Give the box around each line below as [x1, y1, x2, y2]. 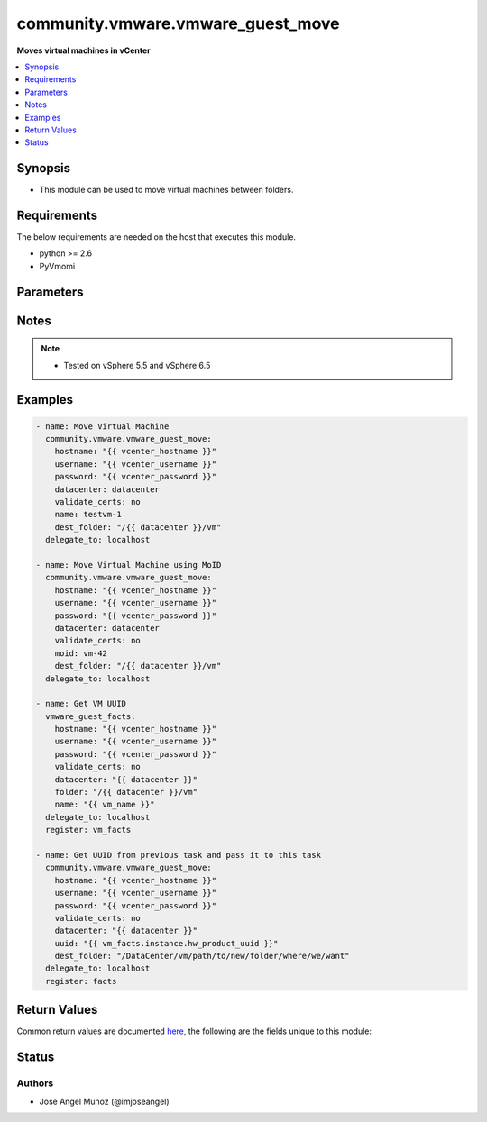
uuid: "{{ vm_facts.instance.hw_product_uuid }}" [54, 938, 279, 948]
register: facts [45, 976, 117, 986]
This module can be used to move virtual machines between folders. [39, 185, 294, 196]
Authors [16, 1077, 54, 1090]
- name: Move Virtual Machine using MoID [35, 560, 222, 570]
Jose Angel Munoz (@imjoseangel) [39, 1096, 170, 1107]
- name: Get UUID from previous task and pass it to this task [35, 850, 322, 860]
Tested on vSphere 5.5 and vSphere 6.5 [63, 360, 211, 370]
